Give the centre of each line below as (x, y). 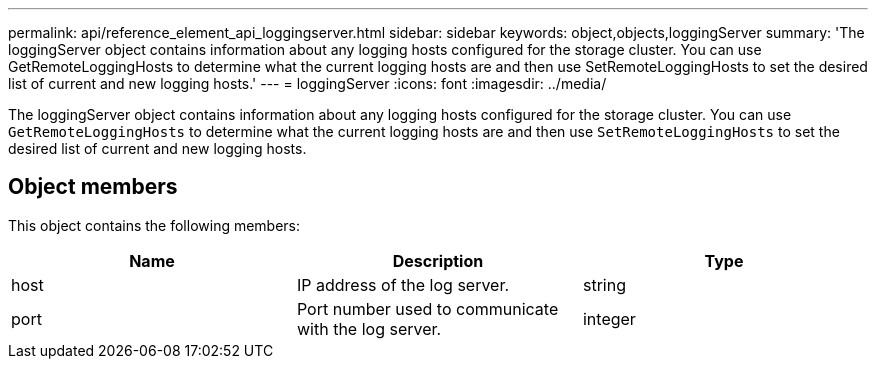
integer (609, 318)
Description (438, 260)
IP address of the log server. (403, 284)
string (604, 284)
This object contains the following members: (154, 225)
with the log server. (369, 328)
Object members (93, 187)
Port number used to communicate (427, 308)
